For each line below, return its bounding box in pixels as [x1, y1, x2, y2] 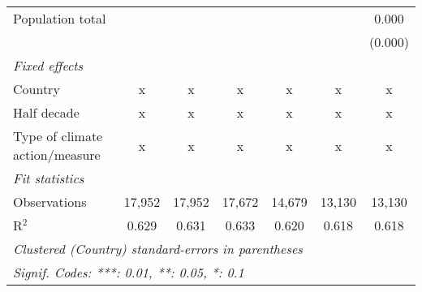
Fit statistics [13, 169, 84, 187]
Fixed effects [13, 56, 84, 75]
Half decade [13, 103, 80, 122]
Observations [13, 192, 87, 211]
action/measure [13, 145, 101, 164]
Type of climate [13, 127, 103, 145]
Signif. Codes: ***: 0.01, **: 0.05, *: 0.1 [13, 263, 244, 281]
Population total [13, 9, 106, 28]
